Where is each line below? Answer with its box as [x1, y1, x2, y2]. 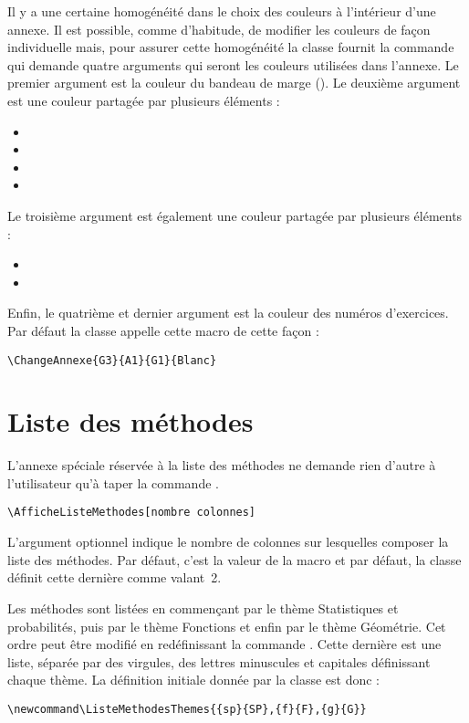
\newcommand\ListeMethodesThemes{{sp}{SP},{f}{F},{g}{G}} [7, 702, 367, 716]
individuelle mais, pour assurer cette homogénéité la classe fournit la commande [7, 37, 454, 57]
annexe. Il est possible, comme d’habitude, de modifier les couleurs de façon [7, 19, 431, 38]
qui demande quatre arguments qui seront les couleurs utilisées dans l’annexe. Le [7, 55, 459, 74]
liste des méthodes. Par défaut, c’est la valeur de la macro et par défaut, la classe [7, 550, 462, 569]
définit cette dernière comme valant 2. [7, 568, 222, 587]
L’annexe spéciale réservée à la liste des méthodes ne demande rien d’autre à [7, 456, 436, 475]
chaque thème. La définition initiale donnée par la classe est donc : [7, 670, 380, 689]
